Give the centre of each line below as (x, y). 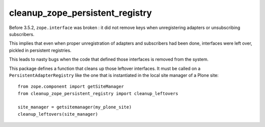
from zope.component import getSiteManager (71, 87)
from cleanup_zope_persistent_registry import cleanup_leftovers (98, 93)
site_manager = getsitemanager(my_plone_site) (75, 107)
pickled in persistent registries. (40, 50)
